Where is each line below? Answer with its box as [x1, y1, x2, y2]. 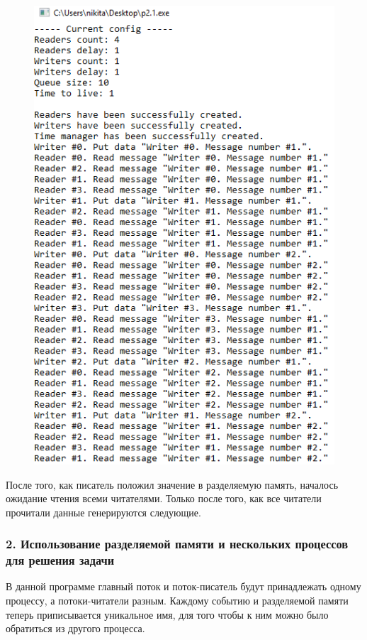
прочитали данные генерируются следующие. [6, 504, 201, 519]
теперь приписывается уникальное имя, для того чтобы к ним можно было [6, 607, 329, 622]
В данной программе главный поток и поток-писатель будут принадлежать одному [6, 579, 361, 594]
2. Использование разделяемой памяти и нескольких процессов [6, 535, 349, 553]
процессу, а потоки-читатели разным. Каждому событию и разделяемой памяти [6, 593, 349, 608]
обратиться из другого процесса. [6, 621, 145, 636]
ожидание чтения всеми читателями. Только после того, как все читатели [6, 491, 322, 506]
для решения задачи [6, 551, 115, 569]
